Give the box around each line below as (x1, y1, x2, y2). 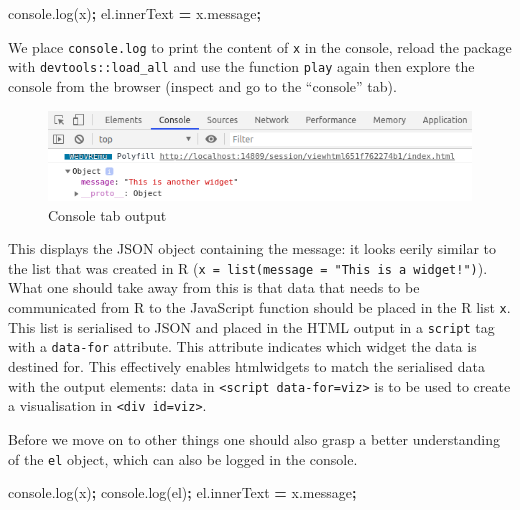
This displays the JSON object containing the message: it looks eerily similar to (8, 238, 497, 259)
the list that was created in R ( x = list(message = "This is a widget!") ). (8, 257, 488, 278)
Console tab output (48, 204, 167, 225)
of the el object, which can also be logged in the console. (8, 448, 358, 469)
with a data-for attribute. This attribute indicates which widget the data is (8, 336, 477, 357)
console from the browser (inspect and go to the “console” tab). (8, 75, 397, 96)
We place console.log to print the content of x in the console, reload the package (8, 36, 512, 57)
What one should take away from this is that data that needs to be (8, 277, 420, 298)
